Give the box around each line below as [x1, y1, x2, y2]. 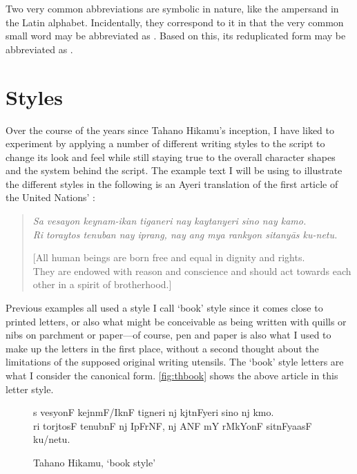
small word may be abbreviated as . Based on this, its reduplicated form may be [6, 28, 346, 43]
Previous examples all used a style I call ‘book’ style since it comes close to [6, 301, 323, 315]
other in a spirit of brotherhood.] [32, 277, 172, 292]
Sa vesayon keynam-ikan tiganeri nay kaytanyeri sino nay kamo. [32, 214, 307, 228]
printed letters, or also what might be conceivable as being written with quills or [6, 314, 347, 328]
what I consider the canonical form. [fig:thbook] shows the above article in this [6, 368, 338, 382]
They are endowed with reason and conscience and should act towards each [32, 263, 351, 278]
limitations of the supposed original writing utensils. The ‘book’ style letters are [6, 354, 344, 369]
